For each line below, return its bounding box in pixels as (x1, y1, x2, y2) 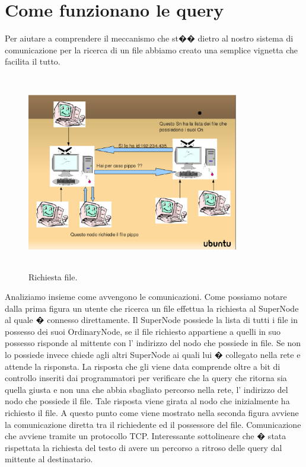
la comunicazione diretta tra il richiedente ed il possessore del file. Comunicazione (5, 418, 301, 430)
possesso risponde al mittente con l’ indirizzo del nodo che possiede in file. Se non (5, 337, 301, 349)
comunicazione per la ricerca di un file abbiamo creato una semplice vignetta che (5, 43, 298, 56)
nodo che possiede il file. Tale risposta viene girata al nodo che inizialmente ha (5, 395, 290, 407)
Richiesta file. (28, 270, 78, 283)
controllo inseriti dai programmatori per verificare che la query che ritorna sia (5, 372, 287, 384)
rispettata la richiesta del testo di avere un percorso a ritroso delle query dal (5, 441, 282, 453)
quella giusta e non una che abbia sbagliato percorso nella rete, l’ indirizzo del (5, 383, 288, 395)
